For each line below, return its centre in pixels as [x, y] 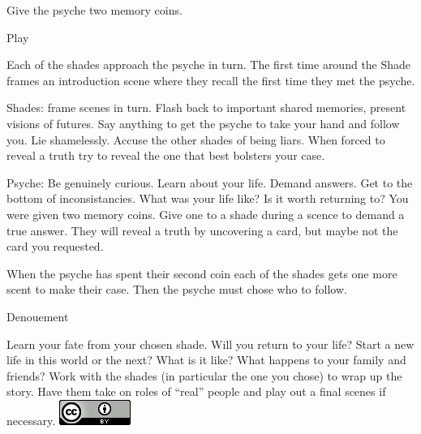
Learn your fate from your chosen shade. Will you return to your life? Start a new [210, 344]
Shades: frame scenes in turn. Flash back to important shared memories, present [206, 107]
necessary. [31, 420]
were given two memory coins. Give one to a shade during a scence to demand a [206, 214]
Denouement [38, 316]
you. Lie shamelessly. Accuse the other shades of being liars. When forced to [196, 139]
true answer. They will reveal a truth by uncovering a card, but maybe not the [202, 230]
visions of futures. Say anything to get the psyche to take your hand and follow [203, 123]
